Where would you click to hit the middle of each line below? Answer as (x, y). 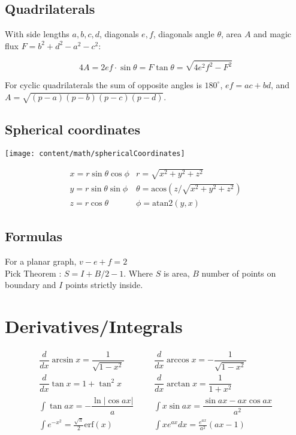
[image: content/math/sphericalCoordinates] (95, 153)
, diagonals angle (184, 34)
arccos (178, 360)
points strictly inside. (104, 285)
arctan (178, 384)
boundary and (31, 285)
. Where (138, 273)
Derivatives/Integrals (94, 325)
